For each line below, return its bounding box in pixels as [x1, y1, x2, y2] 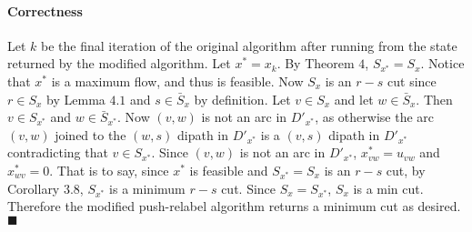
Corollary [7, 178, 60, 197]
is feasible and [189, 160, 268, 179]
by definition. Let [194, 89, 291, 108]
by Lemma [46, 89, 105, 108]
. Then [416, 89, 453, 108]
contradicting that [7, 143, 108, 162]
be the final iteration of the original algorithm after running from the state [41, 35, 457, 55]
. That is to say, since [49, 160, 169, 179]
